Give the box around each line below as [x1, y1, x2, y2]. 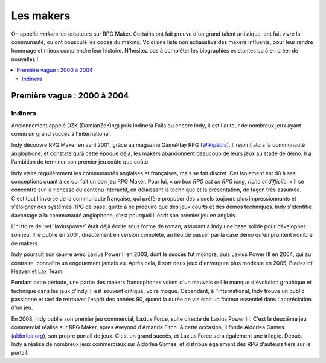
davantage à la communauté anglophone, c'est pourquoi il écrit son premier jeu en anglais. [11, 211, 237, 219]
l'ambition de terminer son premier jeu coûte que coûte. [11, 158, 150, 165]
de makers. [11, 239, 39, 247]
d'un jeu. [11, 304, 33, 311]
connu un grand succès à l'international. [11, 130, 112, 138]
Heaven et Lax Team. [11, 268, 64, 275]
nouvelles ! [11, 55, 39, 63]
